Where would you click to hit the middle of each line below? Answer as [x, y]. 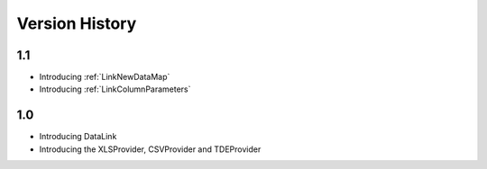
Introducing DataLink [78, 137]
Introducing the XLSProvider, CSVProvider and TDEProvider [150, 149]
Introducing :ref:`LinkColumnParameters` [115, 89]
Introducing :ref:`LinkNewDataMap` [105, 77]
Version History [77, 23]
